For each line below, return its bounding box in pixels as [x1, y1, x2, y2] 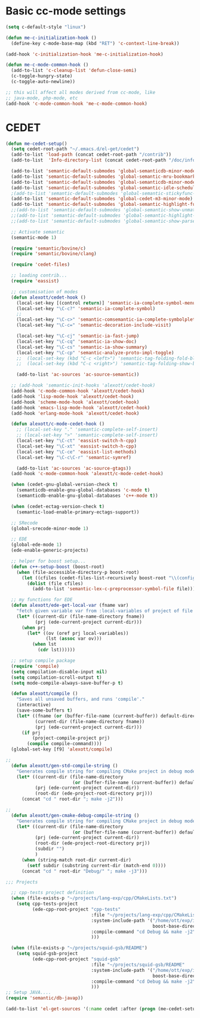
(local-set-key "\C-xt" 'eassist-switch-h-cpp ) [16, 443, 137, 449]
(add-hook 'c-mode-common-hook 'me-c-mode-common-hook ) [5, 101, 147, 107]
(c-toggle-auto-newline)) [11, 79, 76, 85]
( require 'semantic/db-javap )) [5, 995, 84, 1001]
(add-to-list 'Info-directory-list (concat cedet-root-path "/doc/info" [11, 157, 198, 163]
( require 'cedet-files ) [11, 262, 70, 268]
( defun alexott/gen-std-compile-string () [11, 762, 118, 768]
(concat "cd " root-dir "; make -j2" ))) [21, 796, 124, 803]
